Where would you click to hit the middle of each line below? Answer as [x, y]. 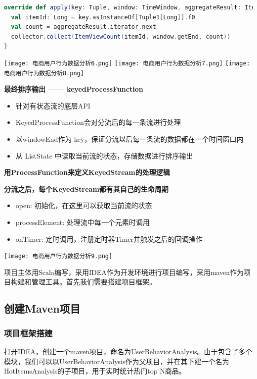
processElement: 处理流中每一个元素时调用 [83, 222]
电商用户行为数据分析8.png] [44, 73]
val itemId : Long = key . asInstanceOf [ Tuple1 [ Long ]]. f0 [103, 17]
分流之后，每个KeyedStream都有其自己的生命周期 [86, 189]
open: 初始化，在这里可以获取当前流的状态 [84, 205]
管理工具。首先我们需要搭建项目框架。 [94, 282]
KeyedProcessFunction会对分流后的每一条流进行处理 [98, 122]
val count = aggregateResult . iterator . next [84, 27]
